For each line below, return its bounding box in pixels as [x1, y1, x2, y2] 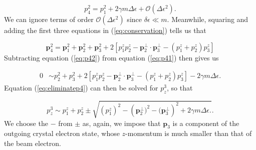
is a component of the [172, 117, 239, 128]
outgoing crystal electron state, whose [4, 128, 120, 138]
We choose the [4, 117, 48, 128]
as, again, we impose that [82, 117, 161, 128]
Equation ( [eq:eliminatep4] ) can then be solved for [4, 82, 158, 93]
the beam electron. [4, 137, 61, 148]
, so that [167, 82, 193, 93]
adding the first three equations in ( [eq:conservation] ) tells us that [4, 25, 206, 35]
